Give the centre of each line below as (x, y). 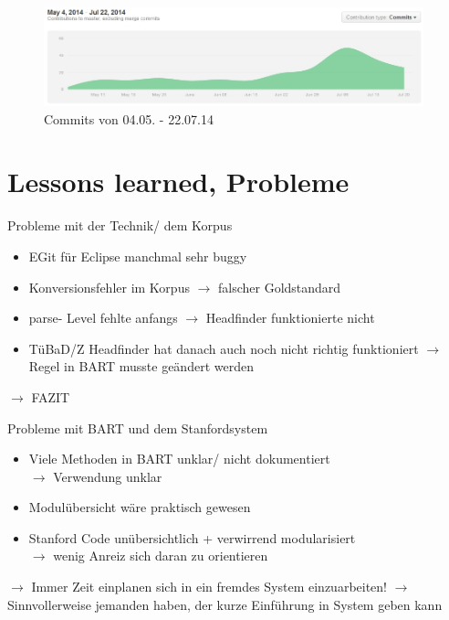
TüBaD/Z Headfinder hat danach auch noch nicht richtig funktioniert (224, 348)
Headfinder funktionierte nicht (290, 318)
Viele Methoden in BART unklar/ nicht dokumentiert (179, 459)
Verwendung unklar (108, 476)
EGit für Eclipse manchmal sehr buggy (138, 256)
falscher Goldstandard (279, 287)
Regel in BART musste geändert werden (141, 366)
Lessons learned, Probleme (178, 182)
